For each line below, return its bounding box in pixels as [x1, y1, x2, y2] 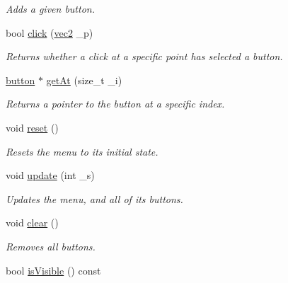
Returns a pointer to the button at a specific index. [6, 96, 225, 111]
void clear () [6, 215, 59, 230]
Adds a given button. [6, 1, 95, 16]
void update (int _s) [6, 168, 95, 183]
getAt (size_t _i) [46, 72, 122, 87]
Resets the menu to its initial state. [6, 144, 159, 158]
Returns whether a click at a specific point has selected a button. [6, 49, 283, 64]
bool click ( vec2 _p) [6, 25, 93, 40]
